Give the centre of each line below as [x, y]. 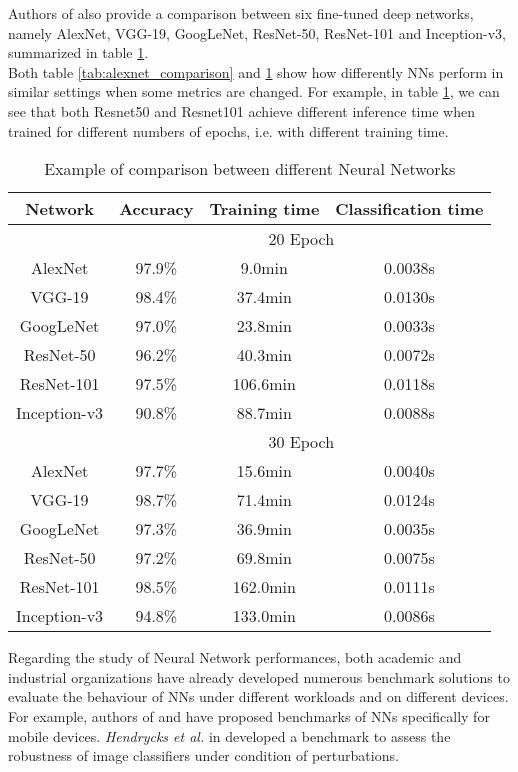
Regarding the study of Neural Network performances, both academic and [235, 657]
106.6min [264, 384]
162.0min [264, 587]
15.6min [264, 471]
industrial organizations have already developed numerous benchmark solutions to [259, 676]
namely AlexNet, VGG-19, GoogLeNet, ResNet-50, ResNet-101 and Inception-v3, [257, 32]
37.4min [264, 297]
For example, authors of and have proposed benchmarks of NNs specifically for [249, 715]
